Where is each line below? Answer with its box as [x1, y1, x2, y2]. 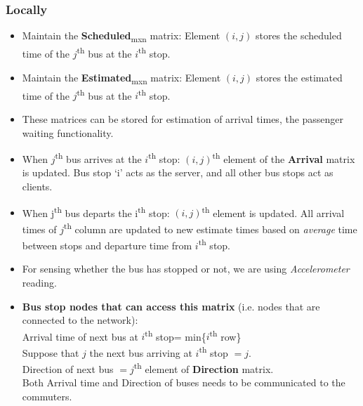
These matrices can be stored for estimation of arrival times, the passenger [22, 111, 344, 126]
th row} [209, 327, 242, 343]
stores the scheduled [255, 28, 342, 43]
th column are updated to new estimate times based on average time [63, 219, 357, 236]
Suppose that [22, 345, 79, 360]
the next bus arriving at [89, 345, 192, 360]
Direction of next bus [22, 361, 114, 376]
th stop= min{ [145, 327, 206, 343]
